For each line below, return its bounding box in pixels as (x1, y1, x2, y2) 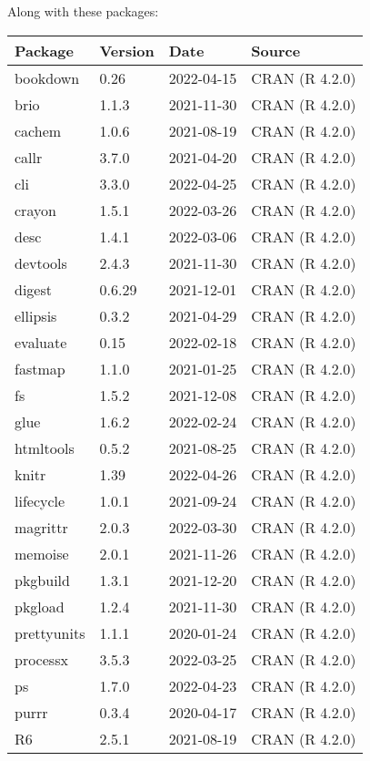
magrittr (15, 516, 68, 538)
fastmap (15, 357, 65, 379)
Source (251, 39, 301, 61)
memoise (15, 542, 69, 564)
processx (15, 648, 68, 670)
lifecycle (15, 489, 65, 511)
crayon (15, 199, 56, 221)
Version (99, 39, 155, 61)
